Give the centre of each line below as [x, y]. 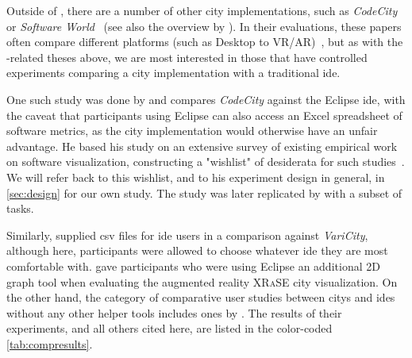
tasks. [20, 208]
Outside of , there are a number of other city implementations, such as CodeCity [202, 10]
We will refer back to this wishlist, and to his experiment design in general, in [196, 177]
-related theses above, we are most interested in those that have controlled [187, 57]
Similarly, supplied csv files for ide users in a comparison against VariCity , [187, 235]
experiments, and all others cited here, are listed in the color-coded [169, 328]
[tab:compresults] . [50, 343]
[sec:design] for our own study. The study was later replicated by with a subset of [204, 192]
